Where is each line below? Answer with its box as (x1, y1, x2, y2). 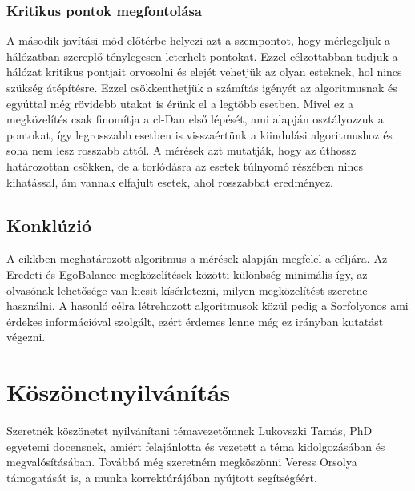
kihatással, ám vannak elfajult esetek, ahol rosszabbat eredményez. (6, 173, 334, 190)
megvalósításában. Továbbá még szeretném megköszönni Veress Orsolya (6, 453, 357, 470)
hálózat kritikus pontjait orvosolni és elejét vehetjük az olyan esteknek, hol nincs (6, 63, 402, 80)
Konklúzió (6, 212, 92, 237)
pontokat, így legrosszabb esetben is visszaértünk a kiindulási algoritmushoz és (6, 126, 393, 143)
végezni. (6, 328, 46, 345)
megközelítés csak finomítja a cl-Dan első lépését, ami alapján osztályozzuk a (6, 111, 384, 127)
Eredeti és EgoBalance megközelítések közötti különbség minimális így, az (6, 265, 368, 282)
